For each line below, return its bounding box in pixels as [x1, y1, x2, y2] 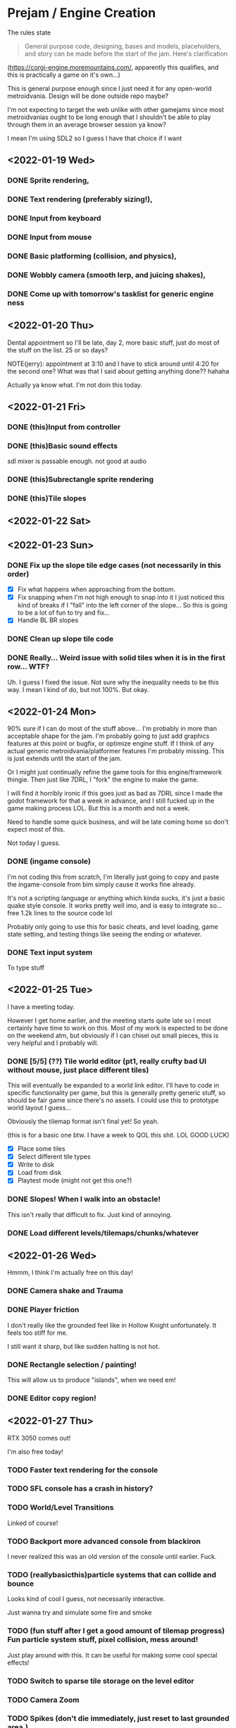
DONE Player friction [7, 1305, 80, 1315]
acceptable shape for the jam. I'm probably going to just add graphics [7, 732, 210, 741]
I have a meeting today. [7, 1002, 75, 1011]
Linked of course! [7, 1519, 58, 1527]
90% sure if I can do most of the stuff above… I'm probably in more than [7, 724, 217, 733]
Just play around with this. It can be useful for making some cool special [7, 1650, 218, 1659]
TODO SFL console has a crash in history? [7, 1483, 154, 1493]
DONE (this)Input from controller [7, 421, 121, 431]
